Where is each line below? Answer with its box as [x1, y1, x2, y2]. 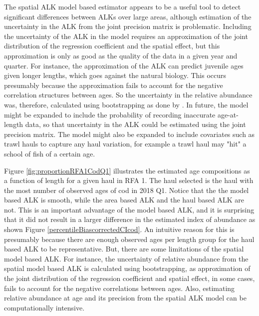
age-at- [217, 109, 239, 119]
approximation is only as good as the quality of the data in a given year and [4, 50, 238, 60]
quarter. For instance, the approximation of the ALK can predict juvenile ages [4, 60, 244, 70]
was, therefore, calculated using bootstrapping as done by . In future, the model [4, 99, 249, 109]
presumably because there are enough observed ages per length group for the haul [4, 233, 255, 244]
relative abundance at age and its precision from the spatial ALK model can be [4, 292, 247, 303]
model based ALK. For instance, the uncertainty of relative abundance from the [4, 253, 249, 263]
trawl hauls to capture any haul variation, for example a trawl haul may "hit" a [4, 138, 247, 149]
